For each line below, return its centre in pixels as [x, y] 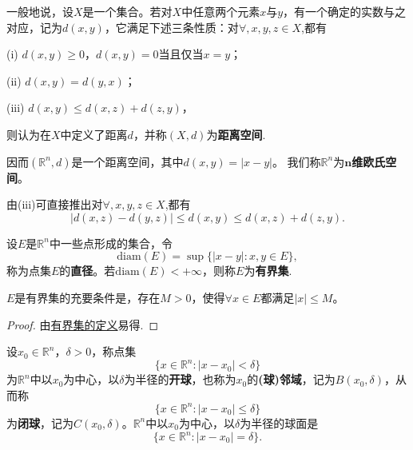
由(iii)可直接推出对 [55, 204]
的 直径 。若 [87, 271]
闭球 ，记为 [46, 422]
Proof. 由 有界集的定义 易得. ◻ [83, 324]
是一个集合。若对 [127, 11]
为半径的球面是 [279, 422]
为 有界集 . [268, 271]
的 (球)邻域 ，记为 [291, 379]
